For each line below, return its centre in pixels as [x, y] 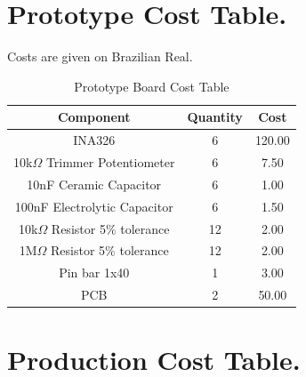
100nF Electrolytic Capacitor [94, 206]
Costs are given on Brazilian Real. [100, 56]
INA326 [94, 140]
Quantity [215, 117]
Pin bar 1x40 [94, 273]
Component [94, 117]
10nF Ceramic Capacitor [94, 184]
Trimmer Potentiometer [110, 162]
